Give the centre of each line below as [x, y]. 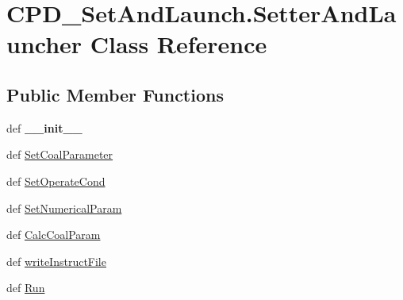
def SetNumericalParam [64, 208]
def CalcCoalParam [54, 235]
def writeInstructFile [56, 261]
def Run [26, 288]
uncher [44, 44]
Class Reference [178, 44]
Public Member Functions [115, 94]
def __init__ [44, 127]
